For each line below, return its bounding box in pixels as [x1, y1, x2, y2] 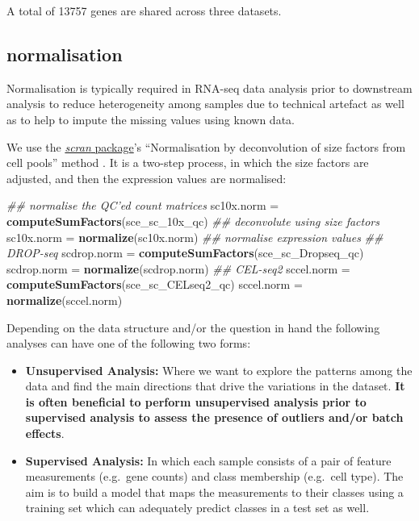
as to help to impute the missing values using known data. [6, 110, 295, 127]
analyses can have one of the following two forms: [6, 335, 251, 352]
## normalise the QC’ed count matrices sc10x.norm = [6, 197, 279, 214]
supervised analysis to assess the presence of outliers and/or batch [25, 409, 404, 426]
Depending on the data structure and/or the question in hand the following [6, 319, 380, 336]
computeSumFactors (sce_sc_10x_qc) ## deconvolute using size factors [6, 212, 379, 229]
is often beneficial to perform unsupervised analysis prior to [25, 393, 367, 410]
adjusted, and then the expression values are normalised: [6, 169, 287, 186]
